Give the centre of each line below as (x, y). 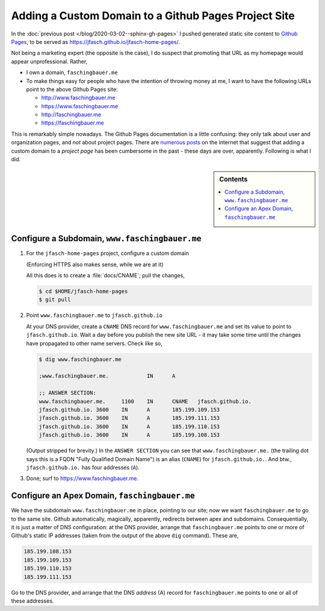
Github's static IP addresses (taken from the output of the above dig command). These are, (125, 536)
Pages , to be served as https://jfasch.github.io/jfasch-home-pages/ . (95, 41)
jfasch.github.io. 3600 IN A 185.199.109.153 (129, 410)
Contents (234, 179)
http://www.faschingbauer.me (78, 98)
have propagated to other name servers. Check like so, (94, 343)
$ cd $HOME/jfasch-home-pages (83, 291)
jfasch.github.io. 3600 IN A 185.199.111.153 (129, 418)
